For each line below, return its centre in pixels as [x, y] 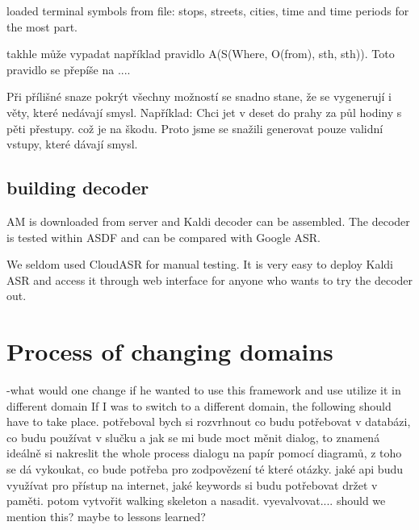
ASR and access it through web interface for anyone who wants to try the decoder [210, 280]
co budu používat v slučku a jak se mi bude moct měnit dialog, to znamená [193, 437]
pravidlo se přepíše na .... [69, 69]
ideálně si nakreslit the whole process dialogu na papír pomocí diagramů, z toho [204, 453]
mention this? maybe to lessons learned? [106, 516]
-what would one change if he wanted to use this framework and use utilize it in [204, 390]
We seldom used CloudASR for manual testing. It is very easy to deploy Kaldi [200, 264]
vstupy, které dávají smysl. [72, 144]
